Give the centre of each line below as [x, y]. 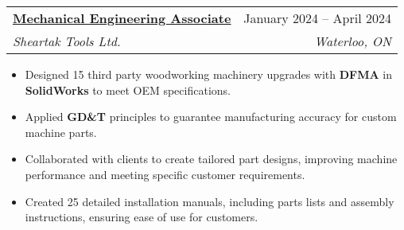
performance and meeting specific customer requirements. [165, 174]
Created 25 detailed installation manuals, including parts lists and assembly [210, 201]
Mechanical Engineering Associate [122, 18]
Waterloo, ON [353, 41]
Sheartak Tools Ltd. [67, 41]
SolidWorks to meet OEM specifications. [128, 90]
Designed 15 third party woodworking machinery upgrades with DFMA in [209, 74]
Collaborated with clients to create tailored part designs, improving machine [211, 159]
